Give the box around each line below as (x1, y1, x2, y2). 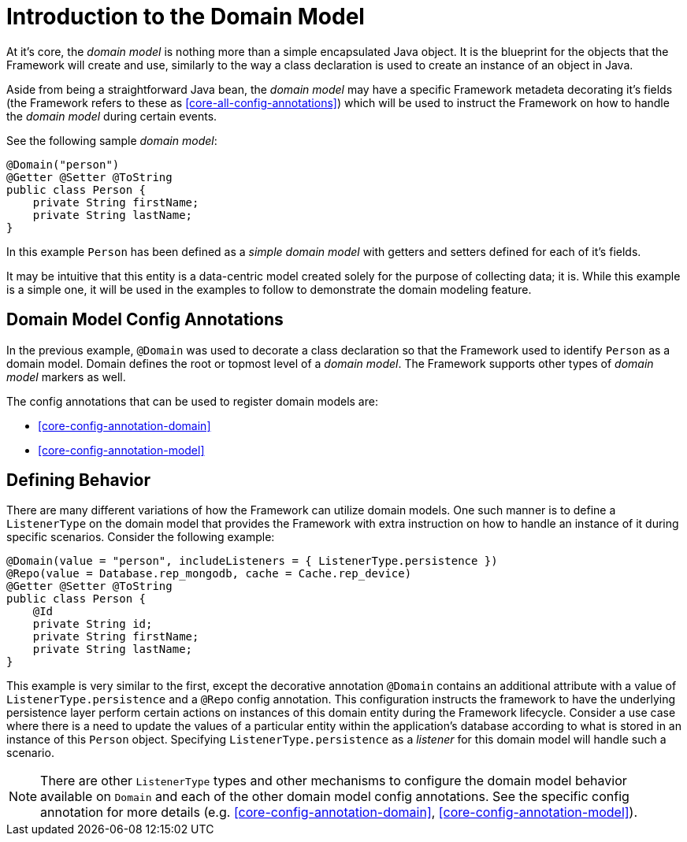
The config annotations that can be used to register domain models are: (6, 394, 378, 408)
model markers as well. (6, 369, 126, 384)
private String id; (32, 618, 153, 631)
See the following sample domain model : (6, 133, 217, 147)
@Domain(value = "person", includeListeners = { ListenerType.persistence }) (6, 555, 498, 568)
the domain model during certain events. (6, 109, 217, 123)
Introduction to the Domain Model (6, 3, 365, 30)
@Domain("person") (6, 158, 120, 171)
